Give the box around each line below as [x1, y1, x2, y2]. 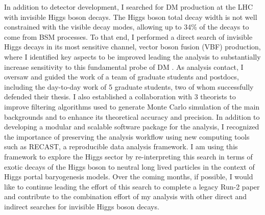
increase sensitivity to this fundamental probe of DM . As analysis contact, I [4, 61, 244, 72]
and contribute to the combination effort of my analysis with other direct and [4, 191, 247, 202]
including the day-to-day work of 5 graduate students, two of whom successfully [4, 81, 254, 92]
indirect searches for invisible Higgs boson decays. [4, 201, 159, 211]
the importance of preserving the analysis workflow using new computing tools [4, 131, 250, 142]
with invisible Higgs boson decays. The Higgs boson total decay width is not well [4, 11, 257, 22]
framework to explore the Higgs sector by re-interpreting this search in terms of [4, 151, 253, 162]
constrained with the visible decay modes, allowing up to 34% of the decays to [4, 21, 249, 32]
